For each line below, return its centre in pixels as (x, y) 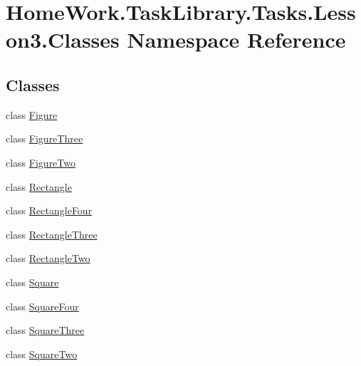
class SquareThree (45, 330)
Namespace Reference (236, 40)
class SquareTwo (42, 354)
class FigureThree (45, 138)
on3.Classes (63, 40)
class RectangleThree (52, 234)
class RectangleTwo (48, 258)
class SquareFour (42, 306)
